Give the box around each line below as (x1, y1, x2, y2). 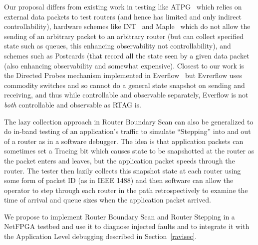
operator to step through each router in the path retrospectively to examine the (4, 184, 248, 195)
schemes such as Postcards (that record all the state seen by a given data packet (4, 50, 250, 60)
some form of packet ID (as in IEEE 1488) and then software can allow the (4, 175, 234, 185)
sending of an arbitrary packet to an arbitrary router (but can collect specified (4, 30, 244, 41)
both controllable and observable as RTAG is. (4, 99, 141, 109)
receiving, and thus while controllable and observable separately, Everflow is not (4, 89, 249, 100)
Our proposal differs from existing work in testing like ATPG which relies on (4, 1, 242, 11)
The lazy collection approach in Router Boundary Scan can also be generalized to (4, 116, 254, 126)
